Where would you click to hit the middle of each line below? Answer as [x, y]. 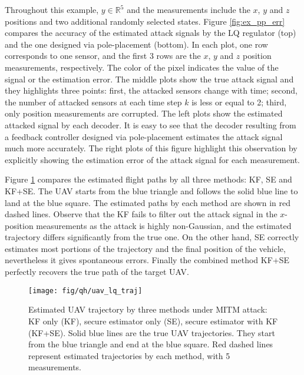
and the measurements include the [189, 9]
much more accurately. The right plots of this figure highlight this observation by [151, 148]
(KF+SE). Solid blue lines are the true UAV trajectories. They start [152, 332]
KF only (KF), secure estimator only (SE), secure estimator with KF [153, 321]
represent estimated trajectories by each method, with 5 [129, 355]
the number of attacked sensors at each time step [93, 102]
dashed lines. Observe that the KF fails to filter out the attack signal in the [141, 214]
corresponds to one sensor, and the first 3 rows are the [103, 56]
